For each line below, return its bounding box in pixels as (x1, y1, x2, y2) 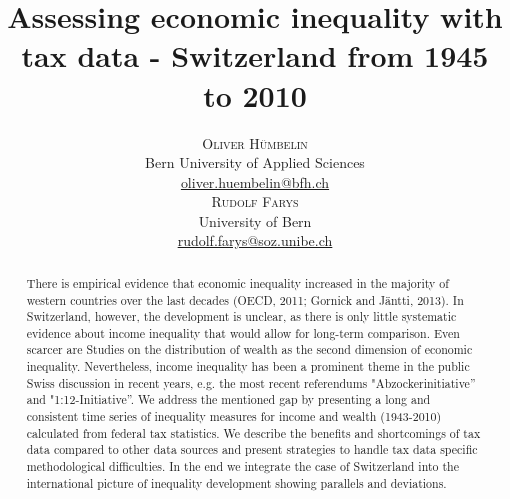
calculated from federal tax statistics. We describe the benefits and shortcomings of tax (26, 424, 481, 441)
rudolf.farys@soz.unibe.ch (177, 230, 333, 251)
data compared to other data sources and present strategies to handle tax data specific (26, 441, 478, 458)
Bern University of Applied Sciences (145, 152, 365, 173)
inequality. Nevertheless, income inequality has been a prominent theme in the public (26, 358, 470, 375)
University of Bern (198, 210, 312, 231)
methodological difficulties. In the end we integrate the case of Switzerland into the (26, 458, 459, 475)
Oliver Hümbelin (202, 132, 308, 153)
